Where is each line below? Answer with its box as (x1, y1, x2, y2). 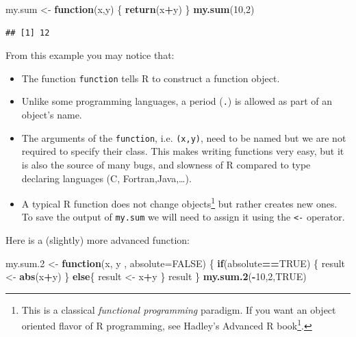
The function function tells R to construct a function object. (21, 71, 280, 85)
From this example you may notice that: (5, 48, 175, 62)
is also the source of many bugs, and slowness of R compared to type (21, 157, 311, 171)
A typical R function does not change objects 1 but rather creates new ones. (21, 195, 338, 210)
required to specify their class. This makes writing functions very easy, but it (21, 144, 344, 158)
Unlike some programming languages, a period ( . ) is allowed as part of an (21, 94, 333, 108)
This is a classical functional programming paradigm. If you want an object (21, 302, 336, 316)
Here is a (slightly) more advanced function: (5, 233, 190, 247)
